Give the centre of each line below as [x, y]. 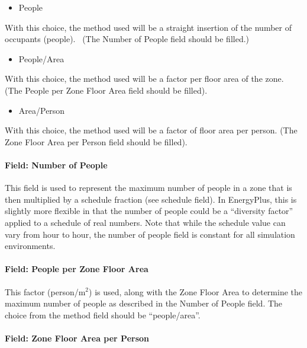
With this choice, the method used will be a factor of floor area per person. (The [151, 130]
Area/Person [42, 110]
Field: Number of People [56, 165]
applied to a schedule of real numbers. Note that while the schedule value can [145, 222]
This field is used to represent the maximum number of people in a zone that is [148, 188]
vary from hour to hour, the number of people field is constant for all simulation [150, 234]
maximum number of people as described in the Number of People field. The [144, 303]
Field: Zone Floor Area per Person [77, 338]
